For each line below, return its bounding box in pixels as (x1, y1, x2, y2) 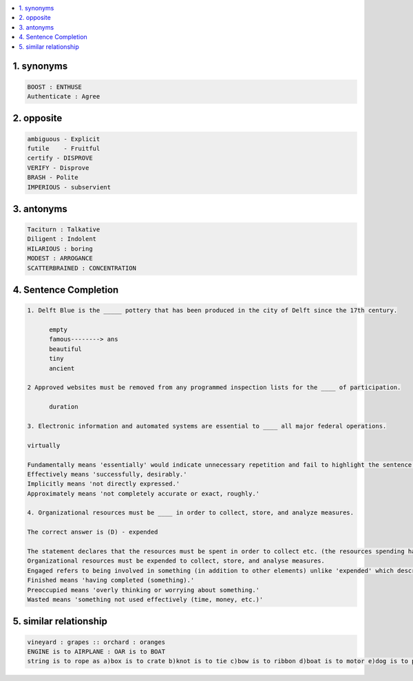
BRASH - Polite (27, 174, 78, 182)
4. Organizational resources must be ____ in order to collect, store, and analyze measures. (27, 509, 354, 516)
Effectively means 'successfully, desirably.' (27, 470, 187, 478)
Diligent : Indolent (27, 235, 96, 243)
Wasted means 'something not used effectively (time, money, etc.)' (27, 596, 264, 603)
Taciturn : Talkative (27, 226, 100, 233)
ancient (49, 364, 75, 372)
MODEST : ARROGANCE (27, 255, 93, 262)
